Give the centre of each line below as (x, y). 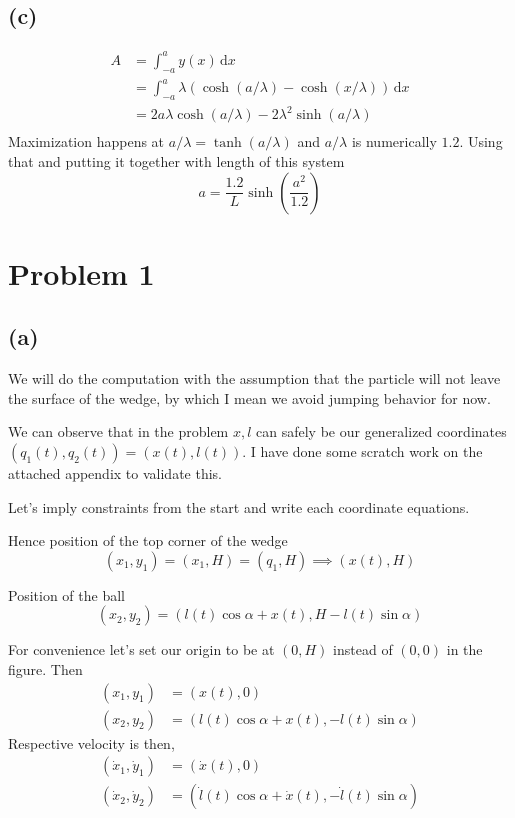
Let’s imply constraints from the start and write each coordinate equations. (239, 506)
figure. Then (45, 668)
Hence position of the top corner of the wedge (148, 540)
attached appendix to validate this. (115, 472)
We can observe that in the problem (118, 431)
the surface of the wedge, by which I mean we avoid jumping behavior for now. (249, 397)
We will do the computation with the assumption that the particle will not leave (254, 378)
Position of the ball (66, 594)
